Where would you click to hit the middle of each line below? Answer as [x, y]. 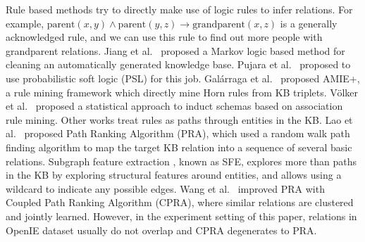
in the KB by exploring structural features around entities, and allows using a [174, 175]
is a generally [309, 23]
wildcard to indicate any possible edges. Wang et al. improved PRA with [165, 188]
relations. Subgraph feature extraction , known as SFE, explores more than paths [181, 161]
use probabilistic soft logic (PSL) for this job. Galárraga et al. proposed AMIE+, [183, 78]
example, [25, 23]
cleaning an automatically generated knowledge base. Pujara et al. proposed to [178, 64]
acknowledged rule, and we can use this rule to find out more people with [164, 37]
